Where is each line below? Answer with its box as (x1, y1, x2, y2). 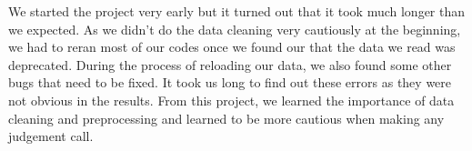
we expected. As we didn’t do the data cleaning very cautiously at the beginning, (8, 19, 461, 38)
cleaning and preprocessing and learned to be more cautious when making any (8, 108, 445, 127)
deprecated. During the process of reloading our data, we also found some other (8, 55, 452, 74)
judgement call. (8, 126, 94, 146)
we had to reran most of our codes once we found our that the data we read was (8, 37, 456, 56)
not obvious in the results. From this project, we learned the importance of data (8, 90, 455, 109)
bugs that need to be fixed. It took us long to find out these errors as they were (8, 73, 452, 92)
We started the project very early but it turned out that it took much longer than (8, 2, 466, 20)
